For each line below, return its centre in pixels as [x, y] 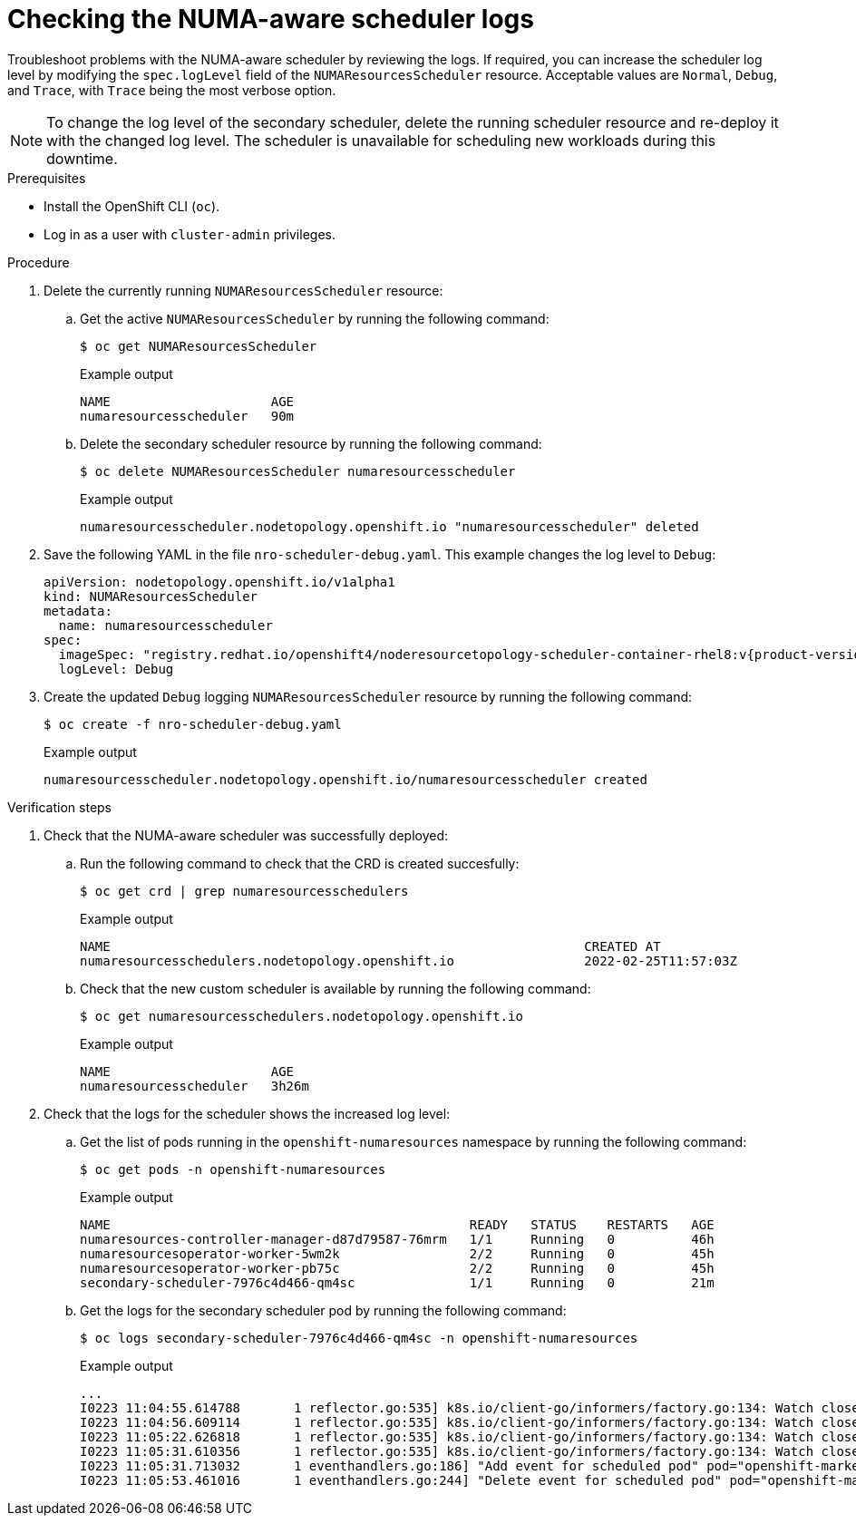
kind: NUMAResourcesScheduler [151, 596]
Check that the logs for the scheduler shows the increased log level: [247, 1113]
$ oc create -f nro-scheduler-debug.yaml [193, 724]
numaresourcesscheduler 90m [187, 416]
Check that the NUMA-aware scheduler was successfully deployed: [246, 835]
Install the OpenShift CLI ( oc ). [132, 206]
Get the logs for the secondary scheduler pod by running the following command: [323, 1310]
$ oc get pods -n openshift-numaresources [233, 1169]
